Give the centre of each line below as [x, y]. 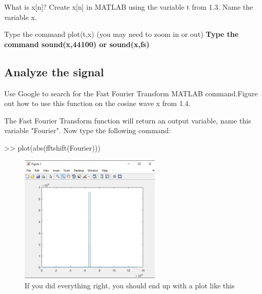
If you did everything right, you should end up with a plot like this [130, 285]
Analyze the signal [54, 71]
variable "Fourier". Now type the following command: [88, 130]
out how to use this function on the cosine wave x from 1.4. [97, 103]
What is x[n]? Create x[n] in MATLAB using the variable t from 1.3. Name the [129, 7]
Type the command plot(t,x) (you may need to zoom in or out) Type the [122, 34]
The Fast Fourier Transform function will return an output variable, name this [128, 120]
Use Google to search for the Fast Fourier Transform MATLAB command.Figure [131, 93]
